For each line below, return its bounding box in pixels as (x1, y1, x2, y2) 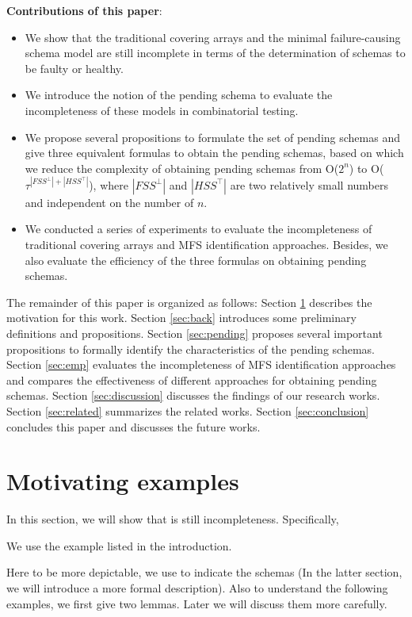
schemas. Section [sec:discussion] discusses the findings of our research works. (6, 387, 380, 404)
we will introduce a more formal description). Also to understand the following (6, 580, 388, 596)
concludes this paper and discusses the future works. (6, 418, 261, 435)
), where (89, 176, 128, 193)
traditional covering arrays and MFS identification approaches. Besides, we (25, 236, 388, 253)
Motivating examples (6, 465, 239, 497)
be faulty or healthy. (25, 59, 124, 76)
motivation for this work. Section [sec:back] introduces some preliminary (6, 309, 357, 326)
